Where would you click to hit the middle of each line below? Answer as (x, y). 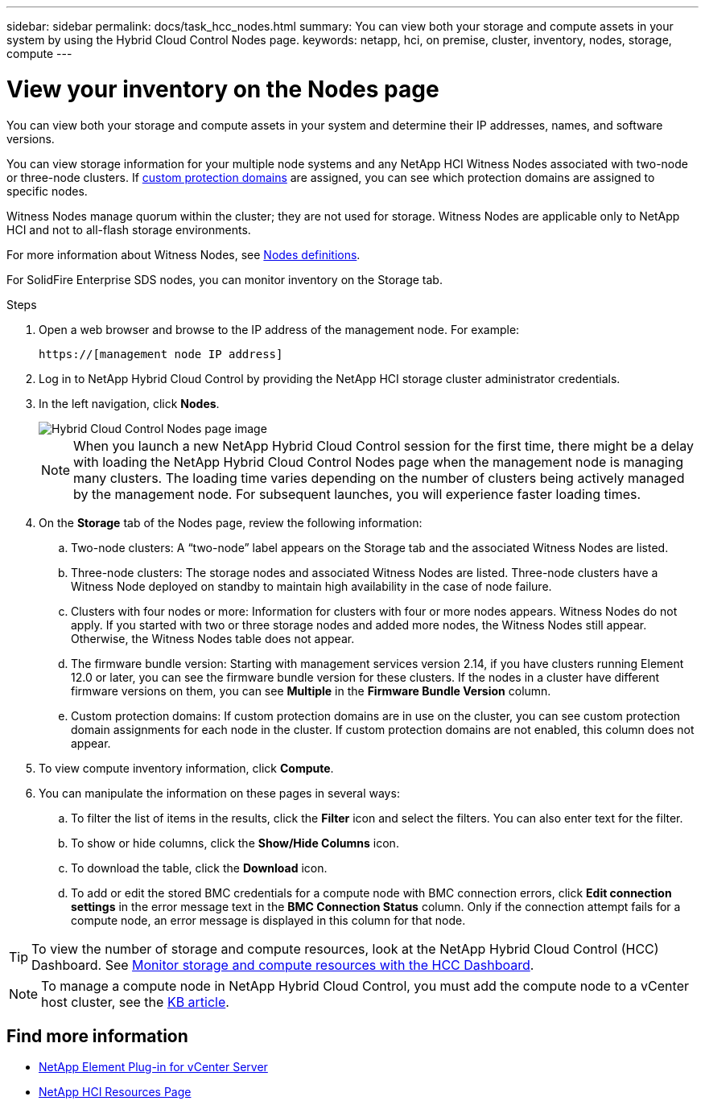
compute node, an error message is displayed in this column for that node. (268, 920)
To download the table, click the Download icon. (199, 868)
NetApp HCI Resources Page (115, 1092)
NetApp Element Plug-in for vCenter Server (153, 1067)
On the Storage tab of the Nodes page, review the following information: (231, 522)
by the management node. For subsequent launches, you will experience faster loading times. (357, 494)
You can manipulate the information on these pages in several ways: (219, 793)
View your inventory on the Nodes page (223, 89)
